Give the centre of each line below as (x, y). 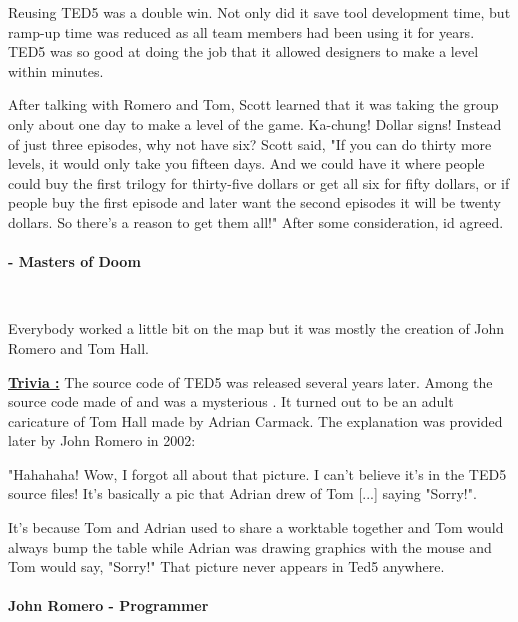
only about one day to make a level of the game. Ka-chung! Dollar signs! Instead (255, 123)
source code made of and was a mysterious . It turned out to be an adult (231, 401)
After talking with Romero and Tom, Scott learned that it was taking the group (253, 104)
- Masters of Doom (74, 261)
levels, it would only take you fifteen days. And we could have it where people (246, 163)
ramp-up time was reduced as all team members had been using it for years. (241, 31)
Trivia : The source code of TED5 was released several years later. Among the (250, 381)
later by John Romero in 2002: (102, 440)
